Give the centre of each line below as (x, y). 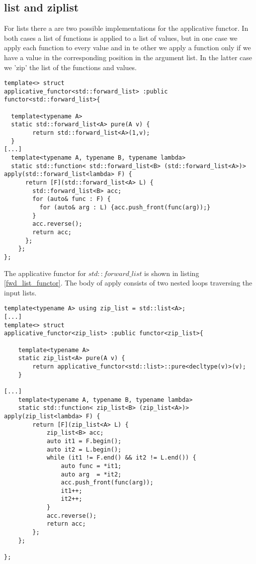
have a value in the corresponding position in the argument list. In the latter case (128, 57)
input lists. (20, 292)
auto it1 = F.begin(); (84, 441)
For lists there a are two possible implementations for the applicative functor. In (126, 28)
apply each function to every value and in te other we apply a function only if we (128, 47)
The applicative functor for (45, 273)
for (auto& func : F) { (72, 199)
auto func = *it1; (91, 466)
